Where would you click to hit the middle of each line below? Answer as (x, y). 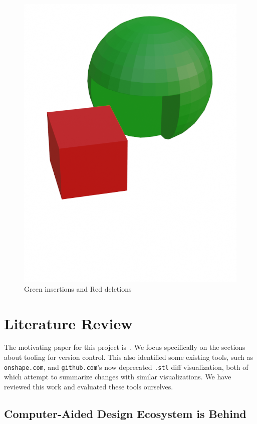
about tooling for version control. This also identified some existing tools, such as (128, 357)
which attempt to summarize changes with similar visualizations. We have (118, 377)
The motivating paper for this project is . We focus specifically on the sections (125, 347)
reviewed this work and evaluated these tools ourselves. (89, 386)
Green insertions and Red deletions (78, 288)
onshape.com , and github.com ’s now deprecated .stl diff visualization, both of (126, 367)
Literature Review (68, 323)
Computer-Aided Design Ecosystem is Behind (125, 413)
